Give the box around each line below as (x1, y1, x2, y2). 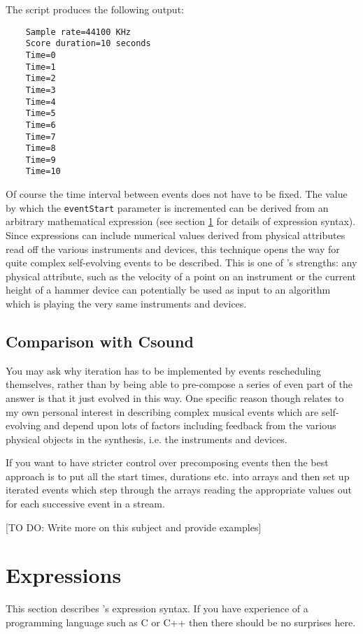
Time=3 (25, 85, 56, 95)
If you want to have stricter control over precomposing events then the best (6, 455, 329, 470)
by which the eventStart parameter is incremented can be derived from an (6, 200, 329, 215)
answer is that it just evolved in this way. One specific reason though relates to (6, 390, 344, 405)
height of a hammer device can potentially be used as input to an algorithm (6, 282, 331, 297)
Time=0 (25, 50, 56, 60)
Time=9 (25, 154, 56, 165)
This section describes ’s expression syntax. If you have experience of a (6, 601, 308, 616)
